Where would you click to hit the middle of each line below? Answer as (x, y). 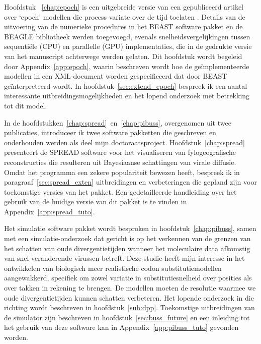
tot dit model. (26, 105)
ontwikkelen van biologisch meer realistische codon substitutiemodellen (113, 268)
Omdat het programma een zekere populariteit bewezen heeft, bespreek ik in (122, 172)
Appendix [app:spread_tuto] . (50, 211)
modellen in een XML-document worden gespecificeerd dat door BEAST (116, 76)
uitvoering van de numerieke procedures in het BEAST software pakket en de (123, 26)
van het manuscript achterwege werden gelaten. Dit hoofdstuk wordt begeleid (123, 56)
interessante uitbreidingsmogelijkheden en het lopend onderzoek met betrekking (127, 96)
